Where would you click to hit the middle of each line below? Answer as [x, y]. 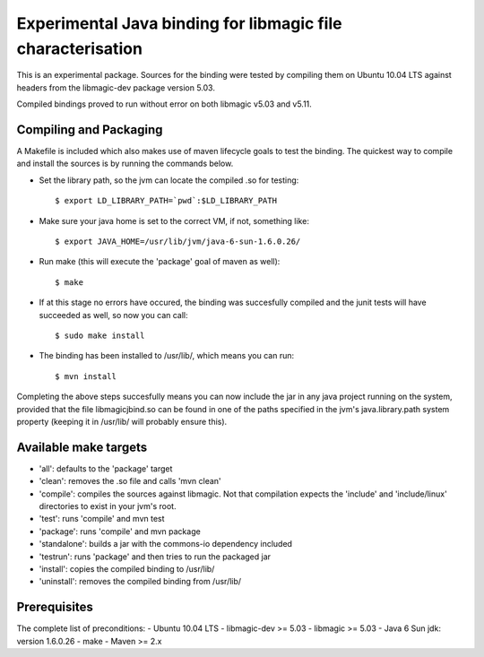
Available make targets [82, 447]
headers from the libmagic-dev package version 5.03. [116, 87]
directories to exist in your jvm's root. [108, 506]
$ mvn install [86, 376]
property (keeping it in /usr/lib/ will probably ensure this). [122, 421]
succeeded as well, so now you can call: [113, 315]
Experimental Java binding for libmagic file [179, 23]
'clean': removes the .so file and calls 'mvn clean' [130, 481]
